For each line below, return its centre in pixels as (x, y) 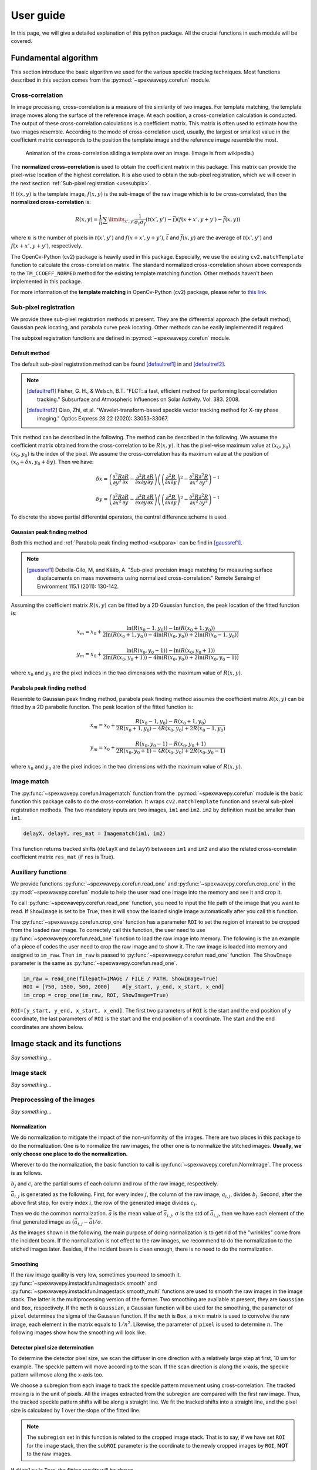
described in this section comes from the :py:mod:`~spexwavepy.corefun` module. (111, 80)
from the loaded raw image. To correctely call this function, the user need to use (108, 930)
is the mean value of (138, 1214)
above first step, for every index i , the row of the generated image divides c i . (104, 1203)
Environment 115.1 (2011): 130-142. (78, 586)
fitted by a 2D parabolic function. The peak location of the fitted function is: (102, 707)
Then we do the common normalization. (59, 1214)
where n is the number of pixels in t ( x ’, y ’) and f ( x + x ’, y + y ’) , (88, 238)
